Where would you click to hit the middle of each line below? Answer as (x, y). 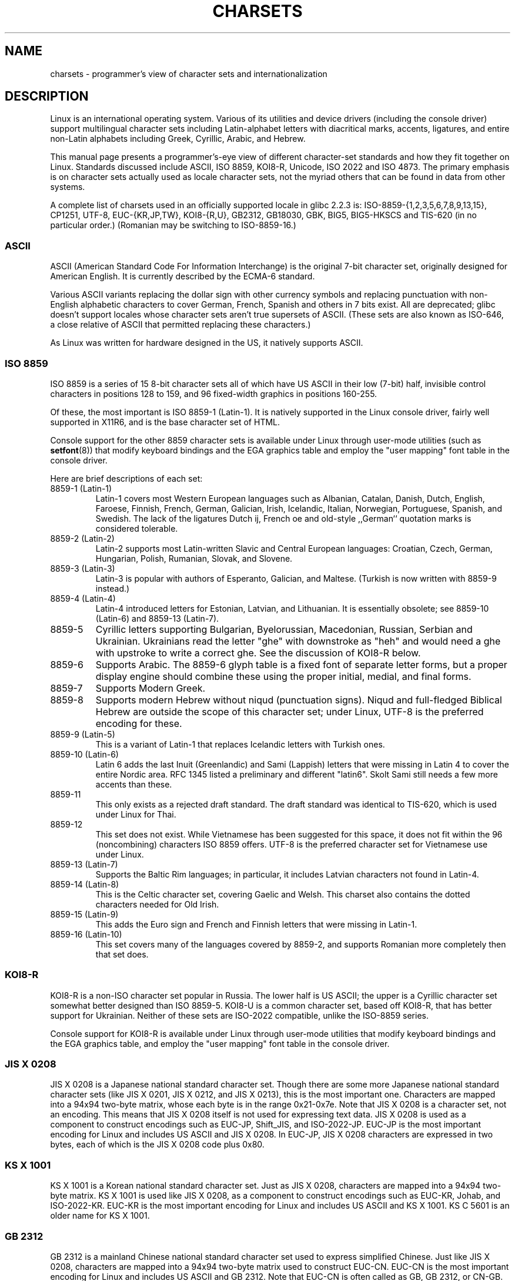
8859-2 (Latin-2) (82, 538)
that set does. (122, 954)
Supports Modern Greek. (151, 688)
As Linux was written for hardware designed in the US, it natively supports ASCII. (207, 343)
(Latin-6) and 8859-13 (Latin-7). (157, 618)
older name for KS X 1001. (100, 1216)
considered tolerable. (137, 528)
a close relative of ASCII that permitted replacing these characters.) (180, 325)
